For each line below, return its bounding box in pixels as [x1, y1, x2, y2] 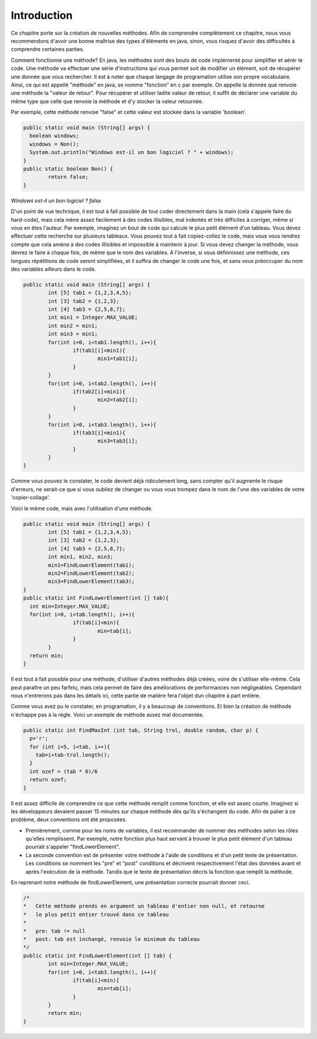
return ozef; [29, 777, 67, 783]
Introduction [11, 9, 73, 22]
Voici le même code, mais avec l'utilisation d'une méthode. [11, 505, 153, 512]
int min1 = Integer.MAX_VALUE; [48, 314, 138, 321]
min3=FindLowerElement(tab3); [48, 578, 135, 585]
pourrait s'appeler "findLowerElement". [25, 843, 120, 850]
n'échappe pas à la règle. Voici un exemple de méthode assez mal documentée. [11, 711, 204, 718]
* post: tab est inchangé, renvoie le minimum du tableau [23, 935, 200, 943]
